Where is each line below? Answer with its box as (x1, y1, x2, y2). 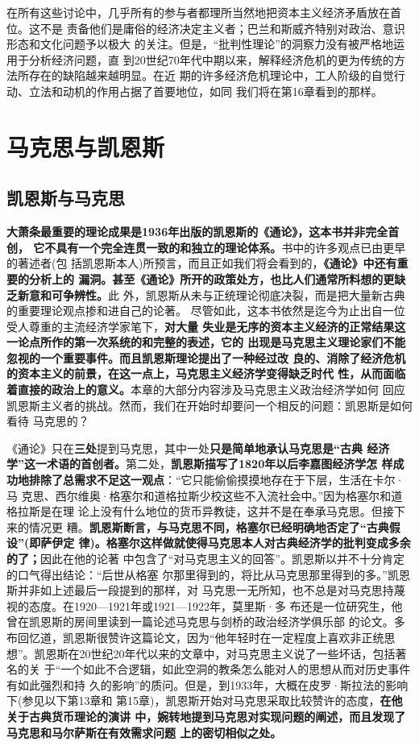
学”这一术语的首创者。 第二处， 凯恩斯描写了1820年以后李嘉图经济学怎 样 (6, 455, 393, 472)
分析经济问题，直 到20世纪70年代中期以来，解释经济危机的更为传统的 (28, 51, 394, 68)
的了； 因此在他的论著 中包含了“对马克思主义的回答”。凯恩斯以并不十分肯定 (6, 550, 404, 567)
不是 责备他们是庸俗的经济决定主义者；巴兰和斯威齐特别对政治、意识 (39, 19, 405, 36)
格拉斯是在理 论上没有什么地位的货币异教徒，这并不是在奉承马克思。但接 (6, 503, 394, 520)
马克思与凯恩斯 (6, 130, 165, 163)
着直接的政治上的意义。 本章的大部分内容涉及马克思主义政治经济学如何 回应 (6, 381, 405, 398)
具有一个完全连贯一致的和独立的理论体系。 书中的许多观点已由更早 (56, 238, 406, 255)
